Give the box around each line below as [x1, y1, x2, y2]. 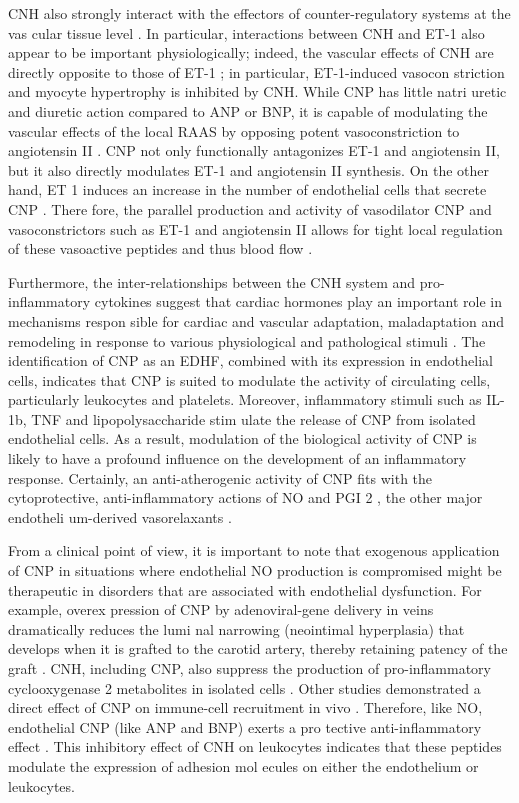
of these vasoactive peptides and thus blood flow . [8, 238, 313, 259]
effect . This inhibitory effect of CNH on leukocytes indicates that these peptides [8, 736, 502, 757]
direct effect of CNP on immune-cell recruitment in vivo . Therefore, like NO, [8, 697, 483, 718]
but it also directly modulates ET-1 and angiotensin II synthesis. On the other [8, 159, 490, 180]
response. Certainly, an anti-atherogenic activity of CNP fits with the [8, 467, 433, 488]
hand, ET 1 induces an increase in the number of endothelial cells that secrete [8, 179, 487, 200]
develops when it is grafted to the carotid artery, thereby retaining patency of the [8, 638, 508, 659]
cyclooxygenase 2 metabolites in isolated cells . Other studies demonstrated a [8, 677, 481, 698]
